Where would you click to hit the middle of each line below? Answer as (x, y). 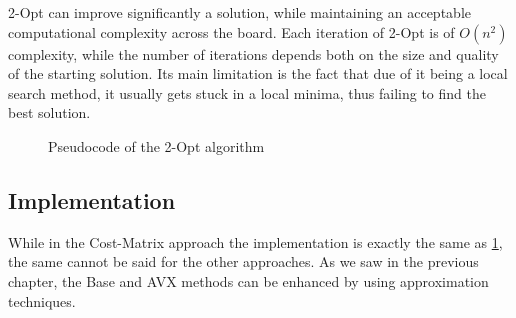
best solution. (49, 112)
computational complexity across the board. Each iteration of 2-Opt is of (231, 31)
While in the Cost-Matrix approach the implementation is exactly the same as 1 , (255, 241)
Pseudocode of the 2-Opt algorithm (156, 145)
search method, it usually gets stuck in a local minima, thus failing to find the (247, 92)
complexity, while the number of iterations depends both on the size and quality (253, 53)
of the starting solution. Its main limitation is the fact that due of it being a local (258, 73)
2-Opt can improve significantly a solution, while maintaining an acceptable (239, 12)
